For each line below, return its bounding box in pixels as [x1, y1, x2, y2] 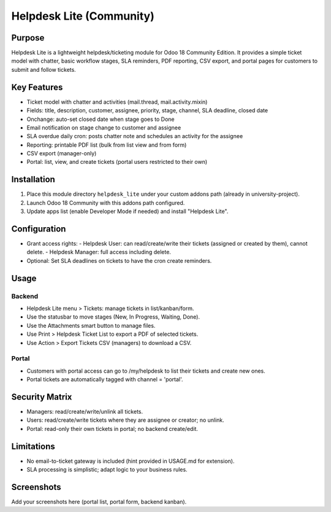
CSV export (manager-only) [26, 150, 97, 157]
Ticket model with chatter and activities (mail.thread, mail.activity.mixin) [26, 98, 208, 106]
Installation [11, 174, 55, 185]
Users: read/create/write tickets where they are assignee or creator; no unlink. [26, 416, 225, 424]
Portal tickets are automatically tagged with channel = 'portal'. [26, 376, 183, 383]
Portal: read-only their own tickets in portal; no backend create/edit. [26, 425, 199, 432]
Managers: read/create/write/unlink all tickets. [26, 408, 143, 416]
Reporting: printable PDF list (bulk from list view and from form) [26, 141, 187, 149]
